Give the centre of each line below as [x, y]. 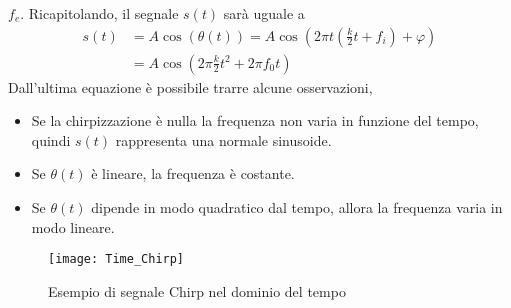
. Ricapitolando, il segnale [99, 13]
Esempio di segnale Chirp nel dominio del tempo [197, 290]
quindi [51, 139]
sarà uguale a [264, 13]
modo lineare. [73, 226]
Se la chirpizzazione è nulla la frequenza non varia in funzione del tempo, [255, 120]
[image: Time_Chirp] [116, 259]
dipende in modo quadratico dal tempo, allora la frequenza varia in [297, 207]
